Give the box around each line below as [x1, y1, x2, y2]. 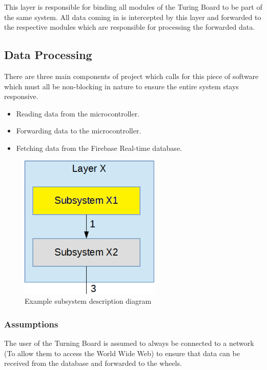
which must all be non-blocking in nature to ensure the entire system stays [4, 81, 239, 91]
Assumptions [4, 317, 58, 330]
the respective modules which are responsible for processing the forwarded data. [4, 22, 255, 32]
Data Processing [4, 47, 92, 63]
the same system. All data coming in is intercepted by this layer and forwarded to [4, 11, 261, 22]
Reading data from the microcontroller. [16, 108, 140, 119]
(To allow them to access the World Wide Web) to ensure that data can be [4, 347, 240, 358]
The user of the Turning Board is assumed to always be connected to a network [4, 337, 254, 348]
